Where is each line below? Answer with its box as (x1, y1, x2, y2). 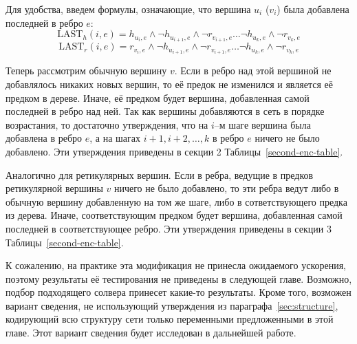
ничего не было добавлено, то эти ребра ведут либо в (113, 181, 339, 195)
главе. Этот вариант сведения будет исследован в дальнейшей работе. (6, 325, 296, 340)
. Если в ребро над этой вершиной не (174, 63, 332, 78)
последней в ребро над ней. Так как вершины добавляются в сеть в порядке (6, 104, 325, 118)
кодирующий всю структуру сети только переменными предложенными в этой (6, 312, 334, 326)
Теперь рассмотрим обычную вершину (6, 63, 167, 78)
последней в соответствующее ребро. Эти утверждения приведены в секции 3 (6, 221, 332, 235)
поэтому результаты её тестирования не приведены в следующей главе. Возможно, (6, 271, 352, 286)
